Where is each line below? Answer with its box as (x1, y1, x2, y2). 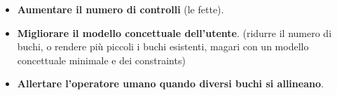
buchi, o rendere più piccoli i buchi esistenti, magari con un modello (17, 39, 309, 54)
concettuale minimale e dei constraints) (17, 52, 186, 67)
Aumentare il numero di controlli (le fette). (17, 2, 224, 16)
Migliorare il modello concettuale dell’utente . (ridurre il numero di (17, 25, 332, 40)
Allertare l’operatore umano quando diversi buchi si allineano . (17, 76, 324, 91)
